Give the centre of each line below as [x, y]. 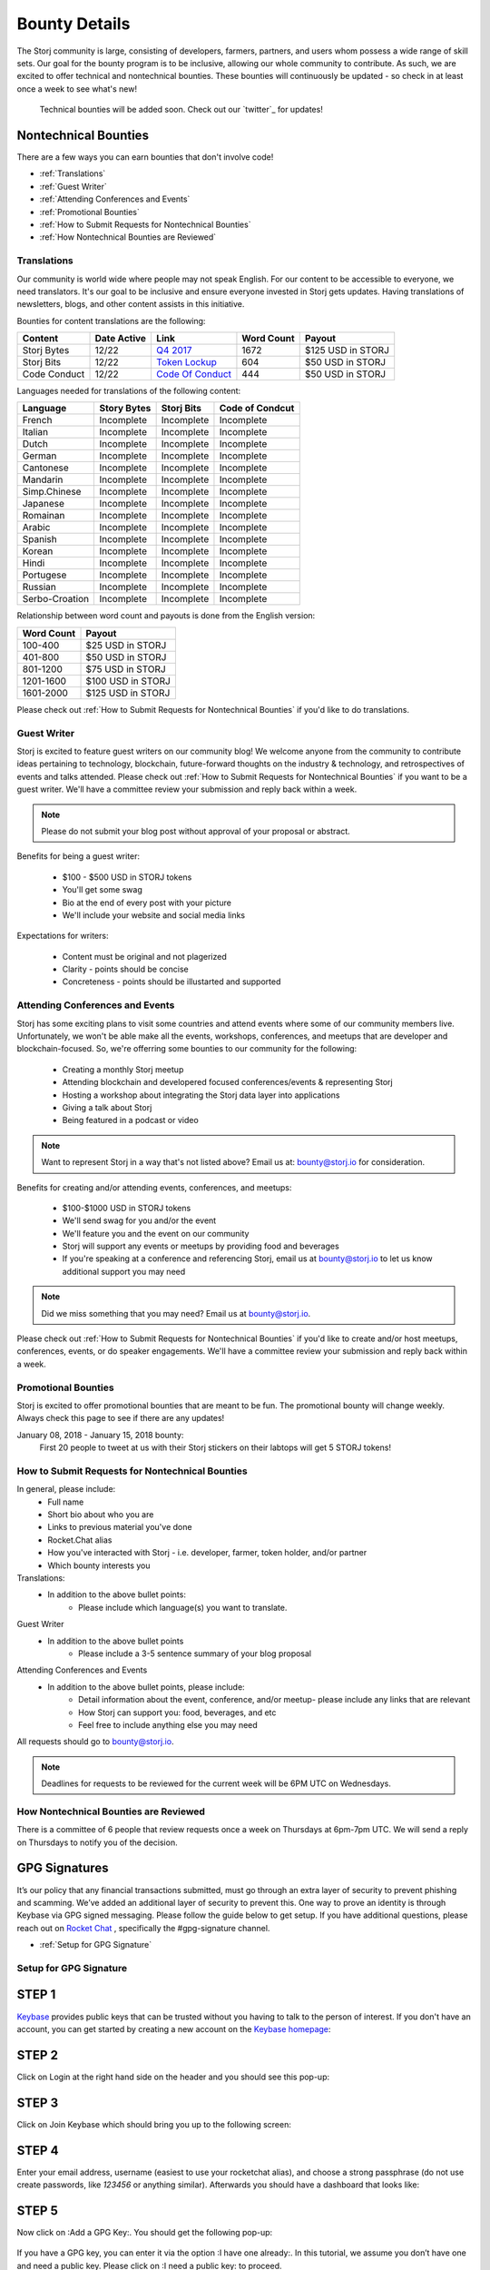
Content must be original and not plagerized [144, 956]
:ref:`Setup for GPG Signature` [96, 1945]
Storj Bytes [46, 350]
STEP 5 [38, 2211]
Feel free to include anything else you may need [168, 1724]
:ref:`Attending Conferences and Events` [115, 199]
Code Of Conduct [193, 374]
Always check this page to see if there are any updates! [121, 1418]
